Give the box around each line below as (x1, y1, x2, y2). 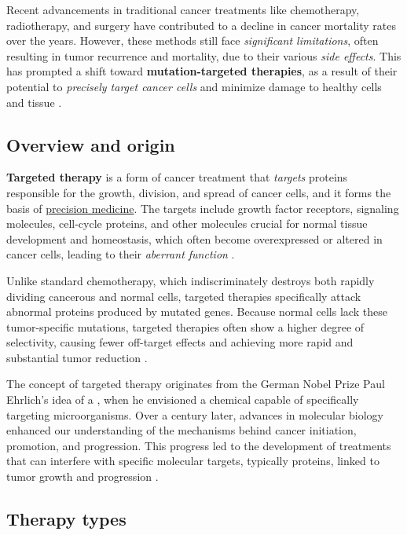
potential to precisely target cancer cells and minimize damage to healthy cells (6, 78, 382, 94)
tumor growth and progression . (6, 468, 159, 485)
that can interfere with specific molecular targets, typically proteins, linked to (6, 453, 379, 469)
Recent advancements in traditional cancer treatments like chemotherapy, (6, 2, 360, 17)
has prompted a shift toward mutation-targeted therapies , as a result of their (6, 63, 398, 79)
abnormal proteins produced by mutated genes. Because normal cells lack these (6, 303, 387, 320)
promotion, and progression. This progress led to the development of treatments (6, 437, 391, 453)
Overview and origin (6, 132, 175, 156)
